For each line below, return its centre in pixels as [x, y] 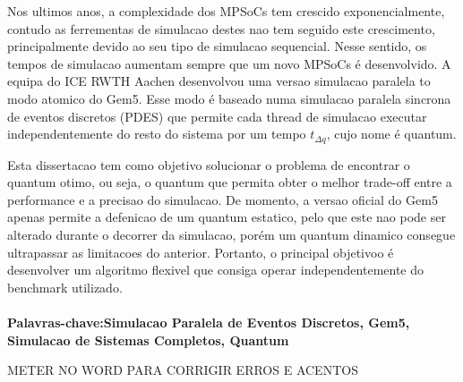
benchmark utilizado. [65, 287]
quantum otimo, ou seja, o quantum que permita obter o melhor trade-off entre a [230, 182]
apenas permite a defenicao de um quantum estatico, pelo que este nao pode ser [227, 217]
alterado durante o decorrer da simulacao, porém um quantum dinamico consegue [231, 234]
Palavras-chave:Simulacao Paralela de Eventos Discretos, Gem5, [209, 322]
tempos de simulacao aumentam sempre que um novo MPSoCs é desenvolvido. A [229, 63]
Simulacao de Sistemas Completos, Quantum [148, 340]
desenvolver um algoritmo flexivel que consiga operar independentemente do [216, 270]
